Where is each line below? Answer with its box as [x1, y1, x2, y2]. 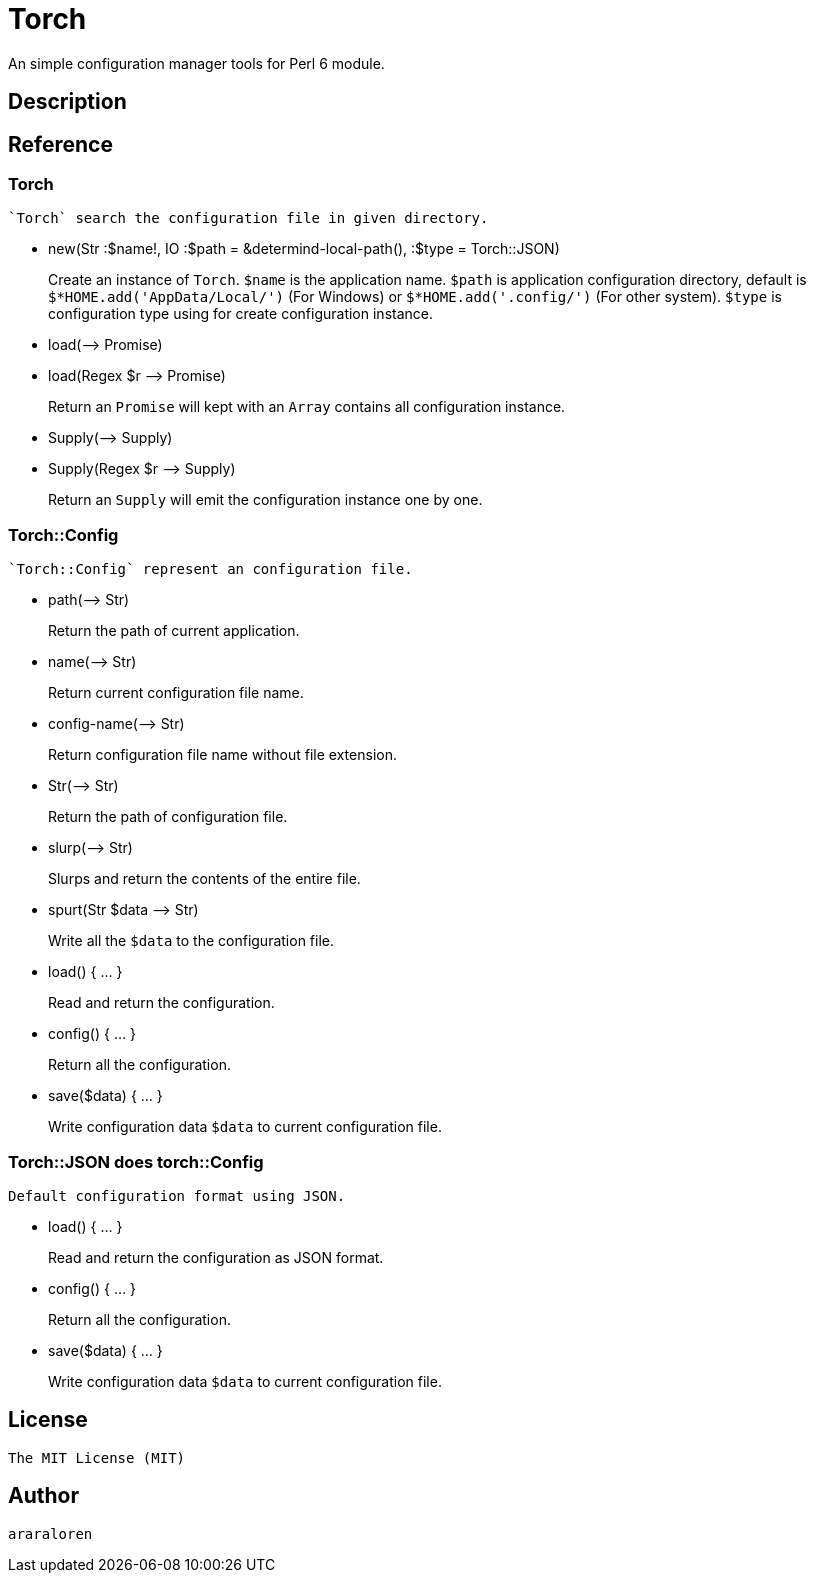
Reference [8, 131, 113, 157]
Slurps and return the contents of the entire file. [48, 870, 361, 888]
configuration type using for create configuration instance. [48, 305, 433, 323]
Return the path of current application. [48, 622, 300, 640]
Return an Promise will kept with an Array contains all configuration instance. [48, 398, 566, 416]
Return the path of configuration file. [48, 808, 288, 826]
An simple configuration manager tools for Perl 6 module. [8, 54, 385, 72]
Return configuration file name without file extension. [48, 746, 397, 764]
